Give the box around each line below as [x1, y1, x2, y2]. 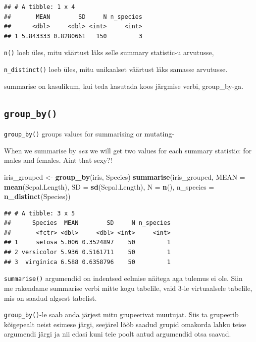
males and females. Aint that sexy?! [4, 155, 112, 165]
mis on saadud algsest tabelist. [4, 292, 97, 303]
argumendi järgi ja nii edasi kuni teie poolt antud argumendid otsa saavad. [4, 329, 231, 339]
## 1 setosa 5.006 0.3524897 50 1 [4, 239, 171, 246]
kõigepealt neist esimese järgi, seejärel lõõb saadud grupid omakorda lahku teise [4, 319, 246, 329]
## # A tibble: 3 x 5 [4, 209, 75, 217]
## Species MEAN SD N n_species [4, 219, 171, 227]
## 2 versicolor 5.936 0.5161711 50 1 [4, 249, 171, 256]
